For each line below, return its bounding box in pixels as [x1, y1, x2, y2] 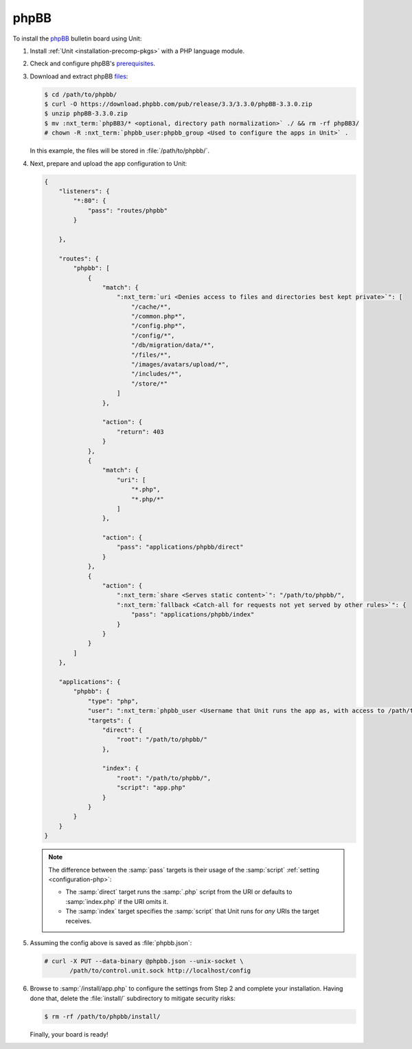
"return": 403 [117, 428, 164, 436]
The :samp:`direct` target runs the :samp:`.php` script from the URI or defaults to [65, 887, 293, 896]
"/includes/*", [130, 370, 182, 378]
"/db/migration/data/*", [130, 341, 215, 349]
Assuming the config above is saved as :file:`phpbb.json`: [30, 938, 192, 947]
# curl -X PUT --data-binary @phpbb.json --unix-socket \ [44, 957, 244, 965]
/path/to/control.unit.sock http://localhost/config [69, 967, 251, 975]
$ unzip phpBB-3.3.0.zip [44, 110, 128, 118]
